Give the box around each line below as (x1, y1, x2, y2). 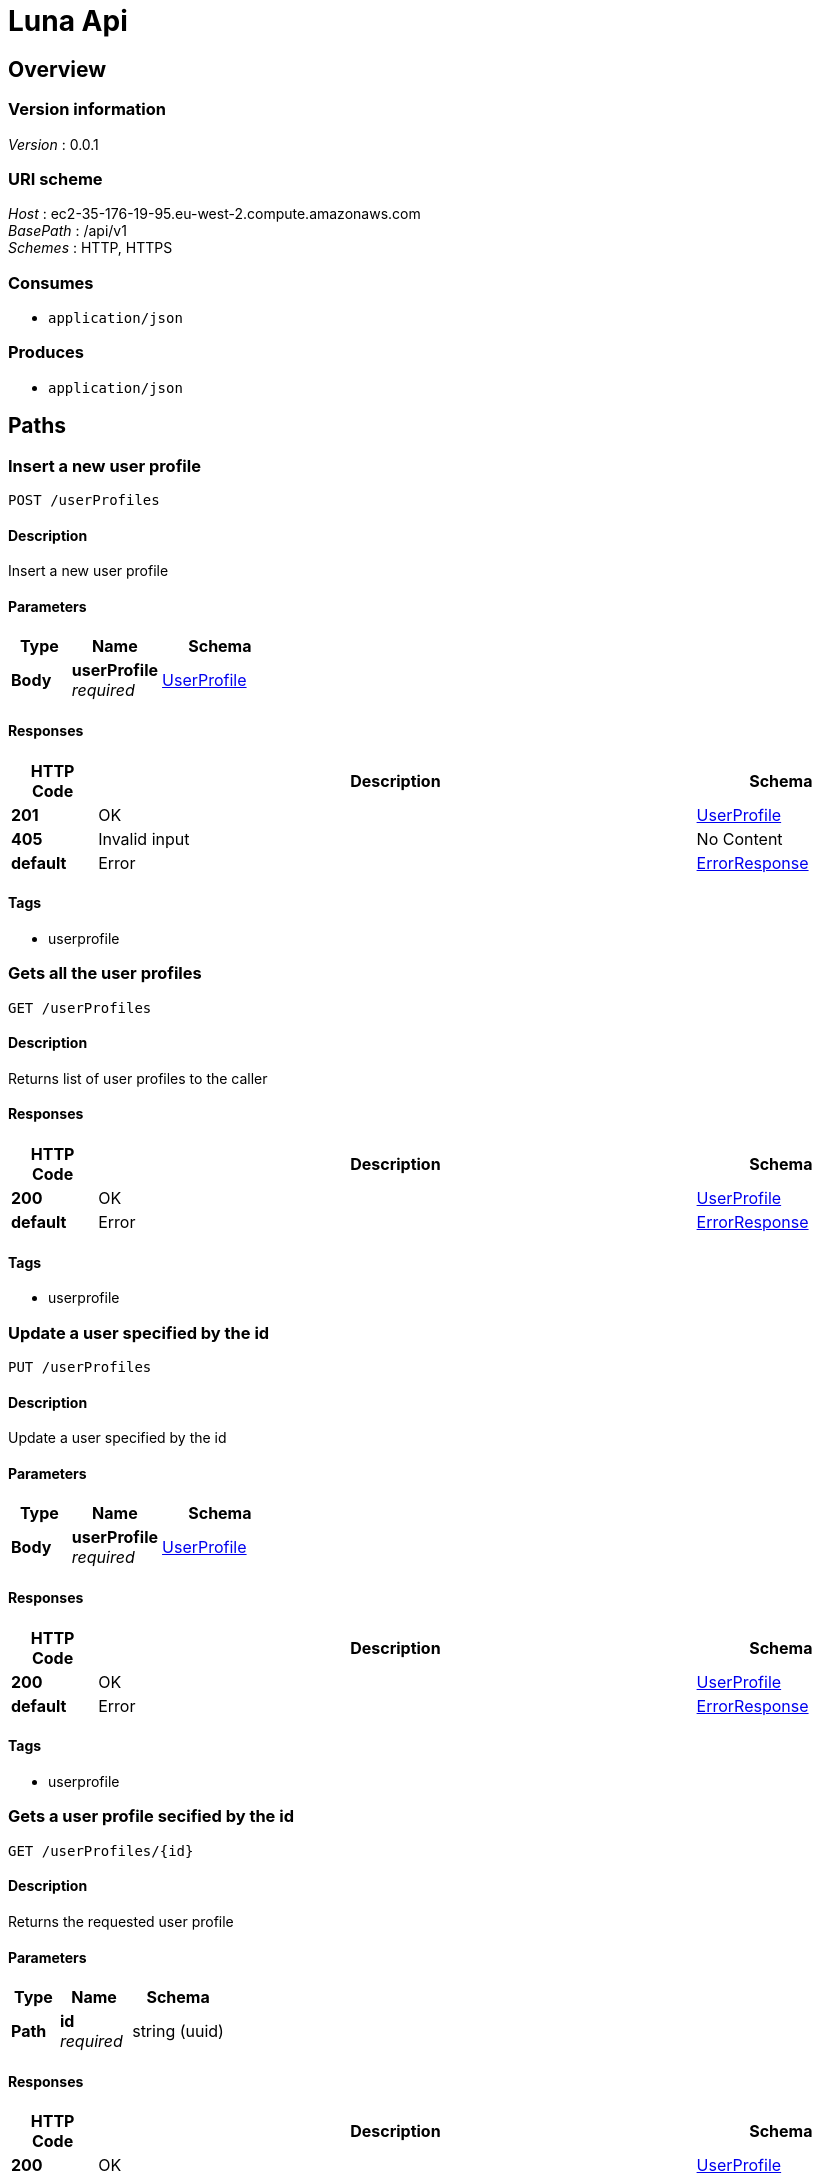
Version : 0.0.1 (8, 135, 99, 153)
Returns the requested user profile (8, 1912, 234, 1930)
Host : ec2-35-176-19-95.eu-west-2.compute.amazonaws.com (8, 205, 421, 223)
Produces (8, 342, 84, 363)
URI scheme (8, 168, 103, 189)
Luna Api (8, 4, 128, 38)
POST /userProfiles (8, 492, 160, 509)
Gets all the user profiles (8, 963, 202, 984)
